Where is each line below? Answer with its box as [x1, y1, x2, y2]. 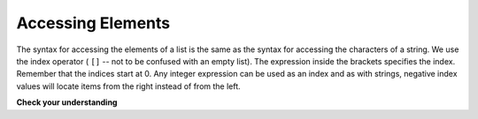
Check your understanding [16, 97, 118, 108]
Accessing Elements [16, 13, 171, 33]
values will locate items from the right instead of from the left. [16, 80, 241, 92]
